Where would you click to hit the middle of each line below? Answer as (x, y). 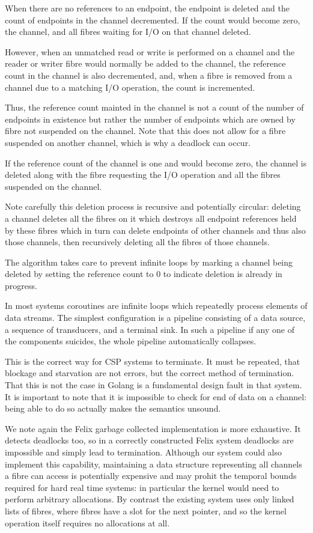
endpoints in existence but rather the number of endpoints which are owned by (150, 119)
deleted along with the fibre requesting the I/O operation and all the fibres (143, 175)
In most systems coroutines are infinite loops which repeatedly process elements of (156, 306)
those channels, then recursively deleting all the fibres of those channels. (137, 242)
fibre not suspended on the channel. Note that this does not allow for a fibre (145, 131)
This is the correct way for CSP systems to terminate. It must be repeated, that (153, 361)
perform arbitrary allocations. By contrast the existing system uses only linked (150, 499)
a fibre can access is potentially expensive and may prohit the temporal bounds (151, 476)
